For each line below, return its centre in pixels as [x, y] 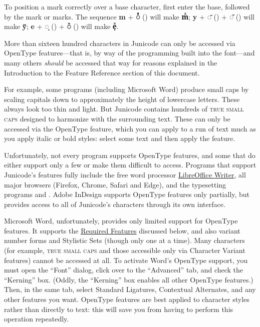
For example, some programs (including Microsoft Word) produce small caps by [126, 89]
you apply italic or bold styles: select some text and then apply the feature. [120, 138]
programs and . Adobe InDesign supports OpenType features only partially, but [127, 194]
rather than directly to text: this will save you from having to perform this [119, 309]
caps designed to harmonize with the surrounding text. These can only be [117, 118]
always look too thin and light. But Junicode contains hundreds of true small [124, 109]
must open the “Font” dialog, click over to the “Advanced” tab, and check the [124, 270]
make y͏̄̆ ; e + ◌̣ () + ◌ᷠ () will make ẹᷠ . [61, 26]
